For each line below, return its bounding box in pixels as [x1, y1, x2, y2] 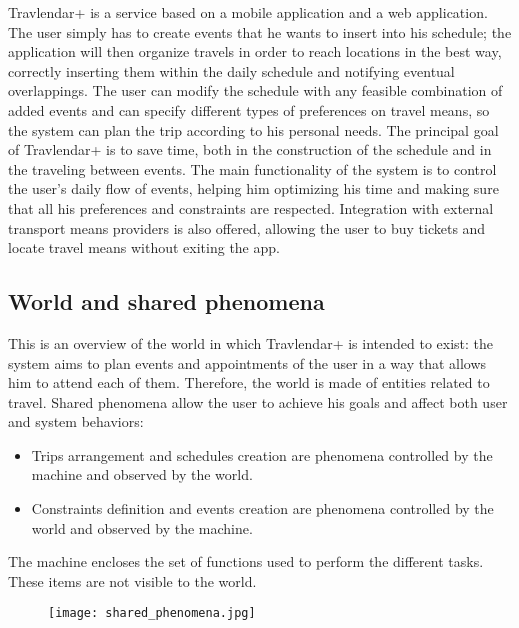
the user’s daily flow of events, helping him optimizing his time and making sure [8, 178, 499, 199]
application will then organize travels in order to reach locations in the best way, [8, 41, 502, 62]
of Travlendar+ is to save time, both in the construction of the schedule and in [8, 139, 492, 160]
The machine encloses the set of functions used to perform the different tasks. [8, 551, 484, 572]
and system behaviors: [8, 411, 144, 432]
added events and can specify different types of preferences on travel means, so [8, 99, 490, 120]
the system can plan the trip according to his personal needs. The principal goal [8, 119, 499, 140]
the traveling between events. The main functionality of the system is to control [8, 158, 497, 179]
